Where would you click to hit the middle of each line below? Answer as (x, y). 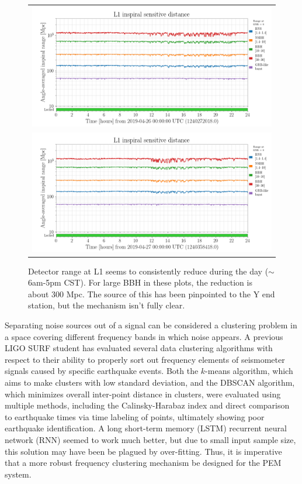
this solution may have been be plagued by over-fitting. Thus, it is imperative (143, 451)
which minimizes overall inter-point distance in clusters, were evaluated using (143, 394)
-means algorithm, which (249, 371)
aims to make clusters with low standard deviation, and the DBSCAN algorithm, (150, 382)
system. (18, 474)
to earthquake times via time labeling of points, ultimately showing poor (135, 416)
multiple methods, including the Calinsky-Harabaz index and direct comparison (147, 405)
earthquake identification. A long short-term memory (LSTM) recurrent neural (146, 428)
